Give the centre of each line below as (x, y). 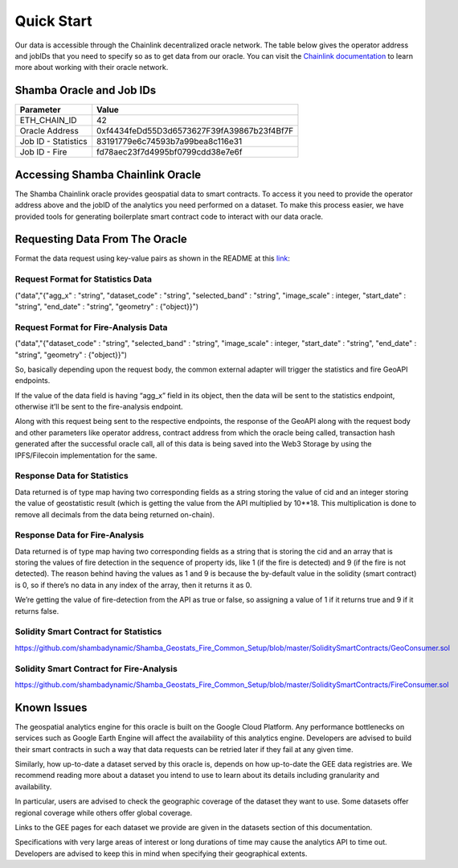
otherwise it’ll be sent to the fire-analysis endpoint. (99, 407)
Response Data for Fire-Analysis (80, 535)
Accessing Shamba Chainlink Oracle (108, 174)
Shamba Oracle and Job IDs (86, 91)
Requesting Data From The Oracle (101, 239)
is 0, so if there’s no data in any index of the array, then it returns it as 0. (133, 585)
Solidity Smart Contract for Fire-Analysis (96, 668)
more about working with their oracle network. (92, 68)
